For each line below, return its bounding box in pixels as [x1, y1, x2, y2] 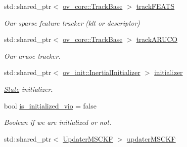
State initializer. [4, 83, 53, 94]
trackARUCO [136, 34, 178, 44]
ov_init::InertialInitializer [62, 67, 140, 77]
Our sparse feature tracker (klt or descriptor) [4, 17, 140, 28]
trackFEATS [136, 1, 175, 11]
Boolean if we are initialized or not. [4, 117, 112, 127]
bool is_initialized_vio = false [4, 100, 96, 110]
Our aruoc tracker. [4, 50, 61, 61]
